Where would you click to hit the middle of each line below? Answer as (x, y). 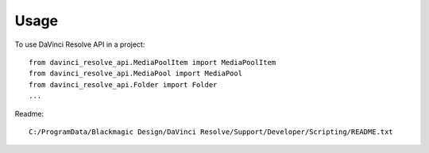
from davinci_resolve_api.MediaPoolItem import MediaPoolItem (153, 62)
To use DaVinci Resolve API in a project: (80, 44)
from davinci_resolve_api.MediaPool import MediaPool (135, 74)
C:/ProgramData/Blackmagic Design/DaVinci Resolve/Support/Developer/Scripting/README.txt (211, 132)
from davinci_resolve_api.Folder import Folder (123, 84)
